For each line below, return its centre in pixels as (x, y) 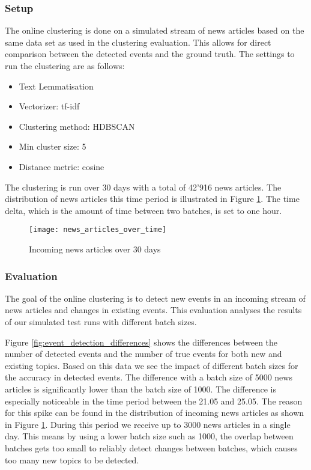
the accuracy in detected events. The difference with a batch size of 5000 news (149, 377)
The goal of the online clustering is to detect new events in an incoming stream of (155, 298)
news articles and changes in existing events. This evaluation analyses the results (153, 310)
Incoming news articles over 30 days (95, 249)
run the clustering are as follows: (65, 66)
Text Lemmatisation (56, 86)
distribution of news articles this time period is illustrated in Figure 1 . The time (152, 199)
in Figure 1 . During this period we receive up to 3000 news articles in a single (148, 424)
